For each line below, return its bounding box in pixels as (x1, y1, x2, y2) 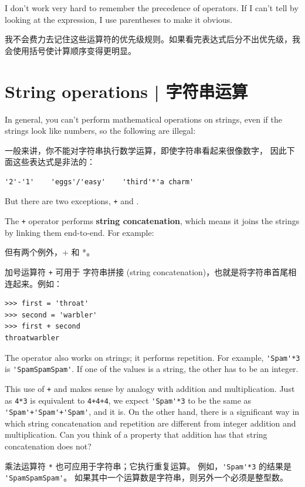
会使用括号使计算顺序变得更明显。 (5, 44, 136, 56)
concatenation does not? (5, 440, 91, 452)
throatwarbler (5, 334, 60, 342)
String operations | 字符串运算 (5, 79, 248, 103)
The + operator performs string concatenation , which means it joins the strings (5, 215, 300, 227)
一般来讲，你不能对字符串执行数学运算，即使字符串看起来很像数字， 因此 (5, 144, 287, 156)
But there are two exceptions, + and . (5, 195, 139, 207)
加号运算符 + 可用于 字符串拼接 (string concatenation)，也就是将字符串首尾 (5, 265, 289, 278)
